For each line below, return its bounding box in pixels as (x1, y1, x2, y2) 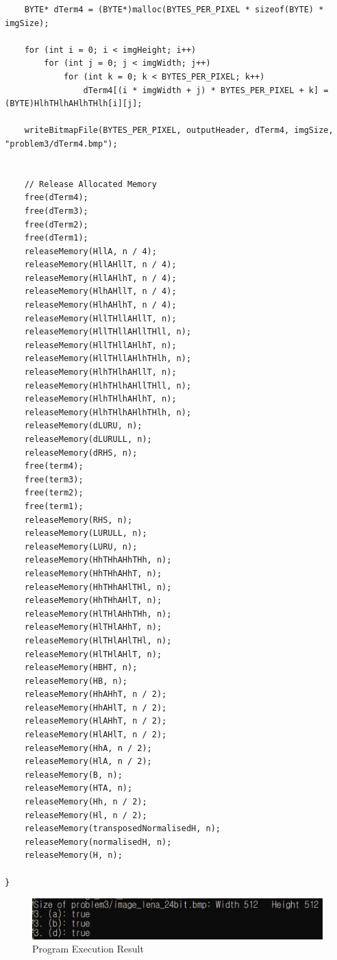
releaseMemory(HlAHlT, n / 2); (24, 730, 167, 740)
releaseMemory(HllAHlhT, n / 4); (24, 273, 177, 283)
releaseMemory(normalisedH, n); (24, 837, 172, 847)
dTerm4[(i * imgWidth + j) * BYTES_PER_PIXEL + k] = (83, 85, 329, 95)
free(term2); (24, 488, 84, 498)
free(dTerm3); (24, 206, 88, 216)
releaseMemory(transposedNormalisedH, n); (24, 824, 221, 834)
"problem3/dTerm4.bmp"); (5, 138, 118, 149)
